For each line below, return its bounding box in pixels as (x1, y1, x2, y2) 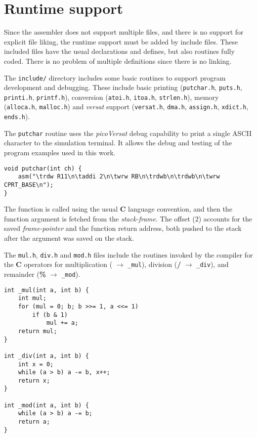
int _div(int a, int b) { (4, 352, 89, 359)
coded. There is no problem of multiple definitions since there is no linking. (4, 55, 232, 66)
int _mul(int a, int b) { (4, 286, 89, 294)
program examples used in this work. (4, 147, 116, 158)
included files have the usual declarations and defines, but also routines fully (4, 46, 235, 56)
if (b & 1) (32, 311, 68, 318)
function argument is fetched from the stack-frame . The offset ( (4, 213, 195, 223)
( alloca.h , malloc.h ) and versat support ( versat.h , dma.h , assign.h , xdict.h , (4, 101, 249, 112)
